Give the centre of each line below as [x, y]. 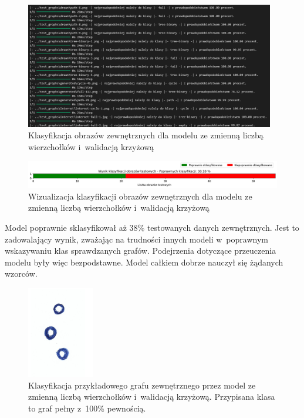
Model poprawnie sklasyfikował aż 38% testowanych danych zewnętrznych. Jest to [152, 227]
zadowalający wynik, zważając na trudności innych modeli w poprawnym [136, 239]
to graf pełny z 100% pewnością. [87, 408]
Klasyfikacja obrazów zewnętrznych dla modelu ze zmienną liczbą [146, 135]
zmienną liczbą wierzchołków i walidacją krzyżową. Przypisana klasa [152, 397]
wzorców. [21, 273]
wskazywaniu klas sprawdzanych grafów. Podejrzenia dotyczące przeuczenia [141, 251]
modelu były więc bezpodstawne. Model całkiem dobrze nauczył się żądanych [144, 262]
